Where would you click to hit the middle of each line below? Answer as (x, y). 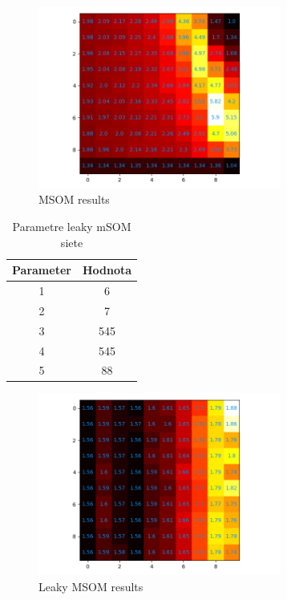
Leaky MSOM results (91, 586)
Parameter (42, 270)
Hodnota (107, 270)
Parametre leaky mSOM (72, 226)
